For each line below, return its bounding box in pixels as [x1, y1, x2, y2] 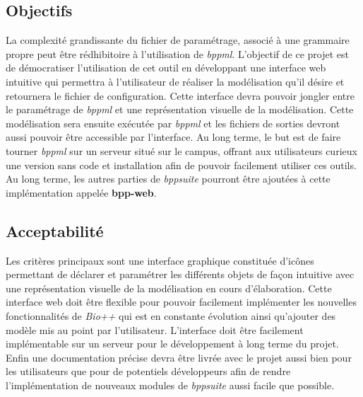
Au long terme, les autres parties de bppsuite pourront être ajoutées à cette [6, 171, 331, 186]
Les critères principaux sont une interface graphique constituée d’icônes [6, 253, 314, 267]
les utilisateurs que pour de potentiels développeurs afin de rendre [6, 364, 291, 379]
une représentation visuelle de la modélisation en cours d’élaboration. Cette [6, 280, 332, 295]
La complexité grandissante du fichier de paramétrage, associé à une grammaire [6, 33, 350, 47]
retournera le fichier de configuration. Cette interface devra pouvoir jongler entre [6, 88, 355, 103]
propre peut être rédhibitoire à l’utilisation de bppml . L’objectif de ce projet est [6, 46, 349, 61]
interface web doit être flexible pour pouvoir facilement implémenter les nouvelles [6, 294, 357, 309]
